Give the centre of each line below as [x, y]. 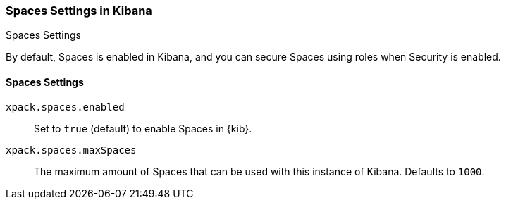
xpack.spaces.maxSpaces [71, 150]
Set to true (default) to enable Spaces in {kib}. [143, 128]
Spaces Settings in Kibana [79, 11]
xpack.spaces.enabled [65, 107]
